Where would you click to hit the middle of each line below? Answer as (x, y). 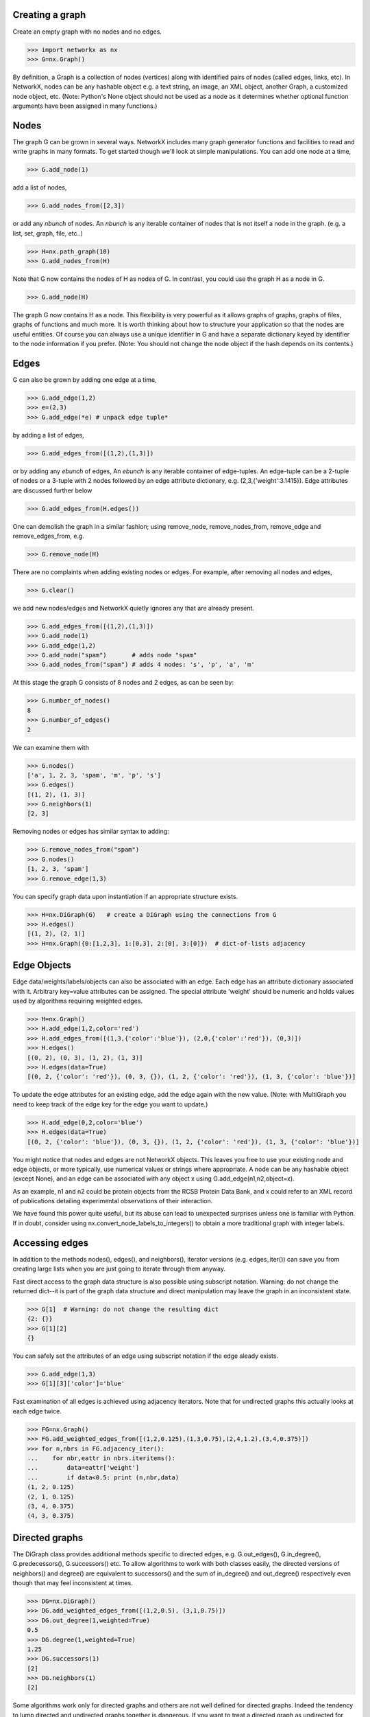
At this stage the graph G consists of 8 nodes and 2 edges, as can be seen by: (123, 683)
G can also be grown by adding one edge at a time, (85, 380)
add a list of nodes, (40, 187)
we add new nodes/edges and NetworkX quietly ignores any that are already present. (134, 608)
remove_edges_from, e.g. (49, 536)
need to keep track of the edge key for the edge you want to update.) (110, 1104)
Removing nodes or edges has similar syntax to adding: (91, 832)
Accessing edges (51, 1243)
